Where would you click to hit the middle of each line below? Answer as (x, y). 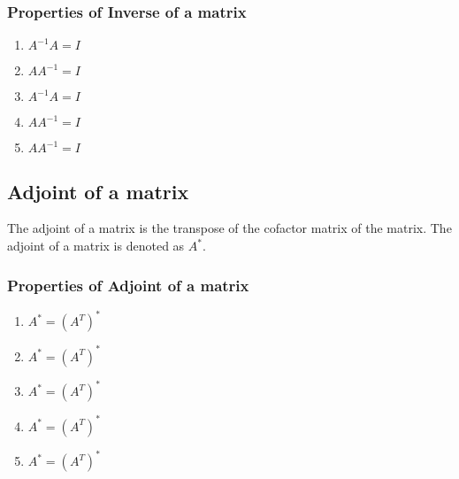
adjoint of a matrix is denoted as (96, 246)
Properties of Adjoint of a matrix (128, 285)
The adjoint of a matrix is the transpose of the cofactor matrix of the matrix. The (229, 228)
